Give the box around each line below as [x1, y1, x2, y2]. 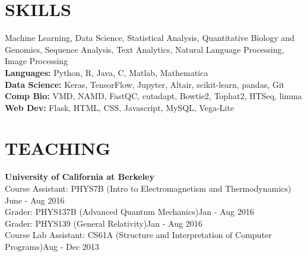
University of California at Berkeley [5, 170, 154, 183]
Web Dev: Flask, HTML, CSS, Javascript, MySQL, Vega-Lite [5, 101, 234, 113]
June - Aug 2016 [5, 193, 65, 206]
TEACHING [5, 136, 111, 160]
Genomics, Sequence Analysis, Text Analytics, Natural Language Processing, [5, 43, 284, 55]
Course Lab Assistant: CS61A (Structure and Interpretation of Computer [5, 229, 272, 241]
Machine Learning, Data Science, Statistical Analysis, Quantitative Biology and [5, 31, 295, 44]
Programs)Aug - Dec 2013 [5, 240, 99, 252]
